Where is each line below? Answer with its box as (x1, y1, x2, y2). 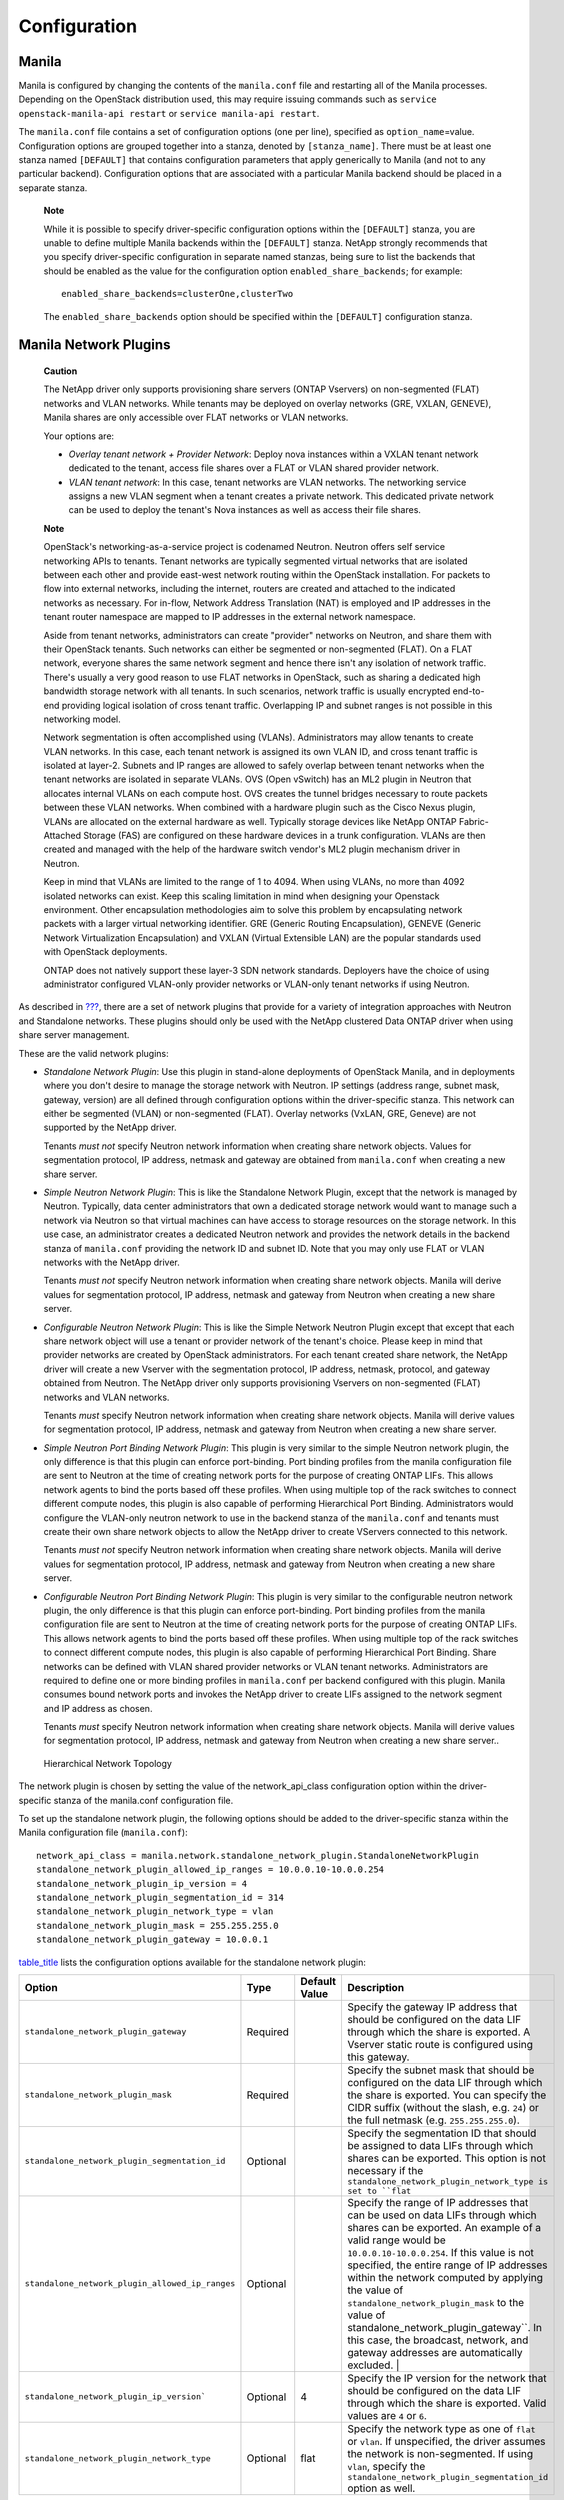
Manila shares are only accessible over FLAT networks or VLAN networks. (43, 411, 349, 424)
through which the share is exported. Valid (346, 2396, 547, 2410)
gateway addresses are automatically (346, 2345, 523, 2359)
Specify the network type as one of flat (346, 2421, 536, 2435)
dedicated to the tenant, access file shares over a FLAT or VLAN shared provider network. (68, 462, 439, 474)
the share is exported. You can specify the (346, 2088, 547, 2102)
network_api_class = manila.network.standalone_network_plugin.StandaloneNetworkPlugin (36, 1850, 480, 1861)
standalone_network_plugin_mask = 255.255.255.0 (36, 1920, 279, 1931)
